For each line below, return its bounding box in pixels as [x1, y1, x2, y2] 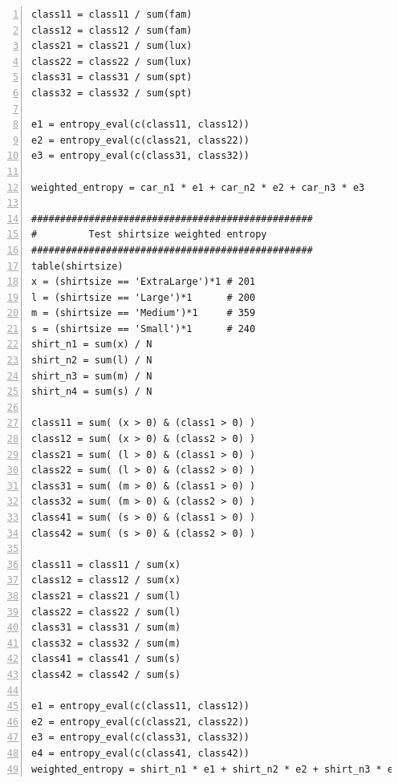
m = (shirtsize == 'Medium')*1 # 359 [31, 307, 256, 319]
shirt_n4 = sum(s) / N [31, 386, 152, 398]
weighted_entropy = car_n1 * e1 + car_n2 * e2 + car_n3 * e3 [31, 181, 365, 193]
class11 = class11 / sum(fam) [31, 9, 193, 20]
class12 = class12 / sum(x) [31, 574, 181, 586]
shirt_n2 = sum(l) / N [31, 355, 152, 367]
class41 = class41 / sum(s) [31, 653, 181, 665]
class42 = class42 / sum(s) [31, 668, 181, 680]
